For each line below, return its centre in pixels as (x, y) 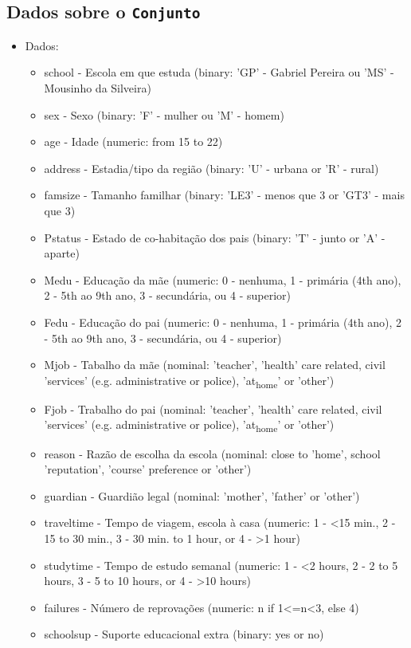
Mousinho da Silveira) (98, 87)
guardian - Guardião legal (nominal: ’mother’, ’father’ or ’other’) (202, 495)
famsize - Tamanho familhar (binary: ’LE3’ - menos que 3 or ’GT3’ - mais (224, 195)
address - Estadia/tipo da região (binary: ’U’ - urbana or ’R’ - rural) (211, 168)
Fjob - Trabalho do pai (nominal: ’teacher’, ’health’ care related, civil (213, 408)
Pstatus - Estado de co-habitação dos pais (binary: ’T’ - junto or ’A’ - (215, 237)
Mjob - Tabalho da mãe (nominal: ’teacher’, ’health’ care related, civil (215, 365)
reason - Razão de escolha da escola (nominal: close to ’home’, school (212, 453)
